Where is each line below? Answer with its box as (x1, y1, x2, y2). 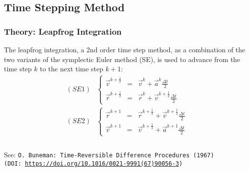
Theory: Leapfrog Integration (4, 25, 122, 37)
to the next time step (40, 64, 104, 74)
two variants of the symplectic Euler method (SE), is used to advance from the (4, 54, 240, 64)
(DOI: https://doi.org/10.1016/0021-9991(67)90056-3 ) (4, 160, 183, 167)
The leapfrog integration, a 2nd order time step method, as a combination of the (4, 44, 246, 54)
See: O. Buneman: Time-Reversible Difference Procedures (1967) (4, 150, 214, 160)
